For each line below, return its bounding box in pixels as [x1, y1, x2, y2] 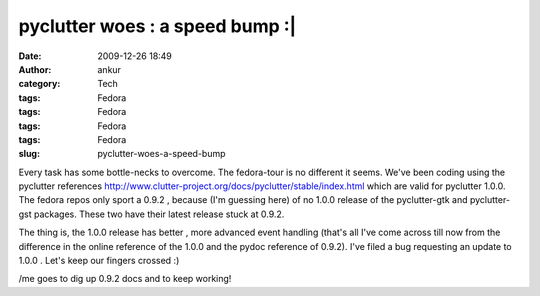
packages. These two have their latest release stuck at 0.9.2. [33, 208, 285, 220]
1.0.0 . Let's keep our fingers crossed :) [18, 255, 180, 267]
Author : [18, 63, 52, 75]
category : [18, 78, 61, 90]
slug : [18, 148, 40, 160]
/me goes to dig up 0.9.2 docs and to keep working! [18, 273, 232, 285]
